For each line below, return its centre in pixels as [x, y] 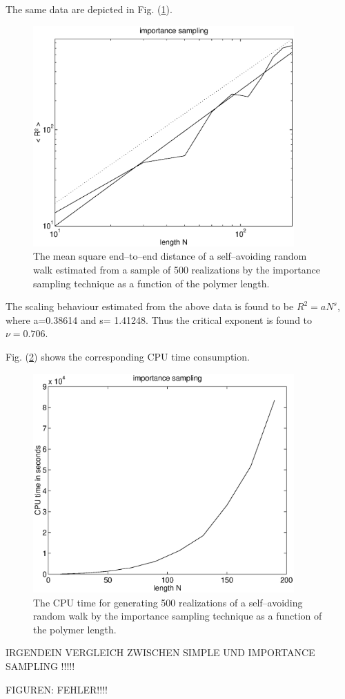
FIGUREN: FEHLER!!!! [57, 689]
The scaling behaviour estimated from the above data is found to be [150, 306]
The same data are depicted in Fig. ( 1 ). [89, 9]
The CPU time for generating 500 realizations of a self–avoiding [168, 602]
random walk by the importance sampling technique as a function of [178, 616]
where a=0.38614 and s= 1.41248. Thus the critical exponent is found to [159, 319]
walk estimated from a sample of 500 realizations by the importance [177, 270]
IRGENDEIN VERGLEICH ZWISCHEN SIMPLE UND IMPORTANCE [160, 652]
